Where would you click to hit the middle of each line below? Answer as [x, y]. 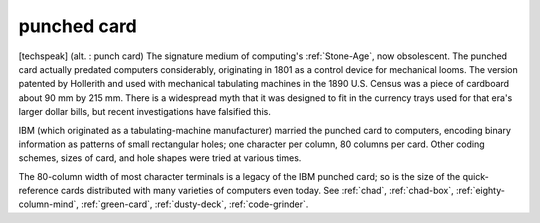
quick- [475, 176]
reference [38, 191]
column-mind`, [49, 204]
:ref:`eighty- [480, 191]
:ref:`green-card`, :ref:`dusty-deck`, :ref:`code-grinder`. [195, 204]
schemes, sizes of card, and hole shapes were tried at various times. [160, 158]
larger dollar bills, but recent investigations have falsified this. [145, 112]
